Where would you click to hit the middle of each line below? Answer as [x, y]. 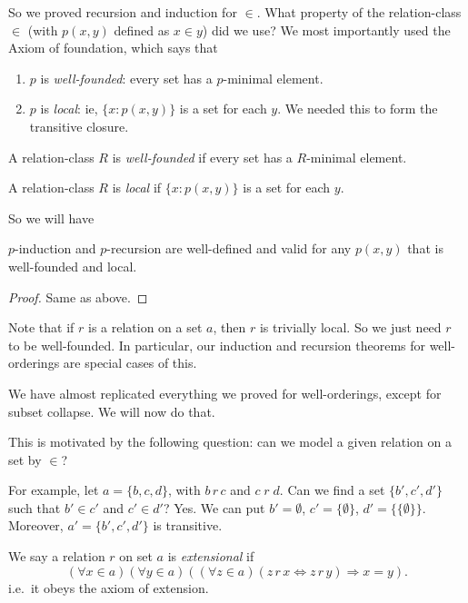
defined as [142, 30]
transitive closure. [79, 126]
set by [25, 459]
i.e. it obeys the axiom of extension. [109, 587]
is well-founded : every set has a [126, 78]
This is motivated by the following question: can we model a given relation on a [230, 442]
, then [229, 327]
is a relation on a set [145, 327]
